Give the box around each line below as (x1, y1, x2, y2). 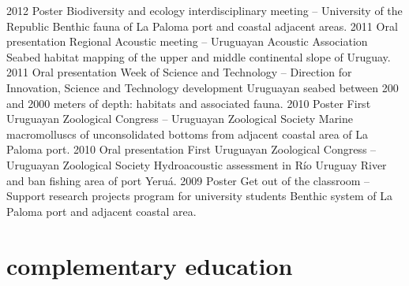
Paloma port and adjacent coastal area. (6, 202, 197, 219)
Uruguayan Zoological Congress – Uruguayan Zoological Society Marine (6, 110, 354, 127)
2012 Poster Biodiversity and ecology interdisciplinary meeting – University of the (6, 2, 403, 18)
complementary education (6, 249, 293, 281)
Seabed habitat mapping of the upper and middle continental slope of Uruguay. (6, 48, 391, 65)
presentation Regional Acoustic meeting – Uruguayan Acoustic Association (6, 33, 368, 50)
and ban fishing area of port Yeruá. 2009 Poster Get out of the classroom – (6, 172, 370, 188)
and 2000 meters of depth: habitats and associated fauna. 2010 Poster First (6, 95, 371, 111)
